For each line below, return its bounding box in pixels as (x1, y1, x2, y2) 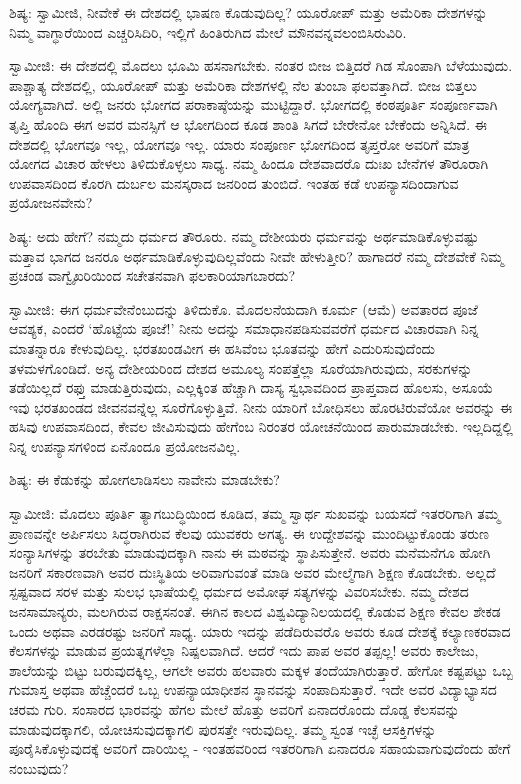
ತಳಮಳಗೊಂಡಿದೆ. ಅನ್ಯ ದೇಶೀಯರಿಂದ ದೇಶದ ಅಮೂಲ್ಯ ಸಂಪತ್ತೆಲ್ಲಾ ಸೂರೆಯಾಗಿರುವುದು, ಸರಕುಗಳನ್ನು (9, 357, 473, 378)
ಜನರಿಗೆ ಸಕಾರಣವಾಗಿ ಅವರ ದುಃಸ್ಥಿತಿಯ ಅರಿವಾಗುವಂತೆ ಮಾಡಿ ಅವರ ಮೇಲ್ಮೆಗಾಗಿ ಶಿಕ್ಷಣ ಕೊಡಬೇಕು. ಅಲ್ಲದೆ (9, 561, 496, 582)
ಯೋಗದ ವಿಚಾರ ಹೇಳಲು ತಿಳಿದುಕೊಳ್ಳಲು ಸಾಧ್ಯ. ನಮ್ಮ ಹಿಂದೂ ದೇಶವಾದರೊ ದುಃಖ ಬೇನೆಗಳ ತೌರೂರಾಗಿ (9, 153, 489, 174)
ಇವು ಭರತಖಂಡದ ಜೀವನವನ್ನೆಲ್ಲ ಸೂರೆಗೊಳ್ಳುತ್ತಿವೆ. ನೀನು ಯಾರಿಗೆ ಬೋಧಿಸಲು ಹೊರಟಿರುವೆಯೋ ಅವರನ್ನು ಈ (9, 396, 513, 417)
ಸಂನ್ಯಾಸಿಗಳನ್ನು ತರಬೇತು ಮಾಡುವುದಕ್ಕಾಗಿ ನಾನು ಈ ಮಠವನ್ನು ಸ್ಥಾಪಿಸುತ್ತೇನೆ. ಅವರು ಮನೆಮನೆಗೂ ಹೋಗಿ (9, 542, 491, 563)
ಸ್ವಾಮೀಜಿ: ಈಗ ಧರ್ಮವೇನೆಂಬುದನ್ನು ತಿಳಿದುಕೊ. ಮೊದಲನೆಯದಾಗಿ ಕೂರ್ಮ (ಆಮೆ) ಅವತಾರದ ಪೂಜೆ (9, 298, 478, 319)
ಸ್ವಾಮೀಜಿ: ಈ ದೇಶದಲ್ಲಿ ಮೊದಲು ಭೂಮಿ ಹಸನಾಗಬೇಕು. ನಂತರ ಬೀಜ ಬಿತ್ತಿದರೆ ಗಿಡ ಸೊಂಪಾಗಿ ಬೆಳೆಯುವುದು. (9, 55, 513, 76)
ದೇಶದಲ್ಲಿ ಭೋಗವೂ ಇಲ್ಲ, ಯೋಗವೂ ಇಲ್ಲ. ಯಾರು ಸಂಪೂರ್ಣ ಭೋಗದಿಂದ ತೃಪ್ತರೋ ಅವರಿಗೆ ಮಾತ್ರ (9, 133, 470, 154)
